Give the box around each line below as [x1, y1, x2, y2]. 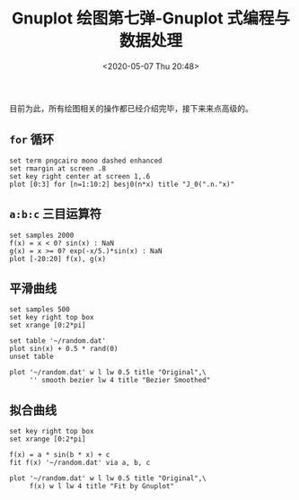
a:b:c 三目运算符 [9, 206, 101, 222]
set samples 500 [9, 305, 70, 314]
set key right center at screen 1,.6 [9, 171, 151, 180]
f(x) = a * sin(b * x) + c [9, 451, 110, 460]
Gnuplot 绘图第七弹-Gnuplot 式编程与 [12, 8, 290, 29]
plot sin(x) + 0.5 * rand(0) [9, 345, 119, 354]
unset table [9, 352, 54, 362]
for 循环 [9, 132, 55, 147]
